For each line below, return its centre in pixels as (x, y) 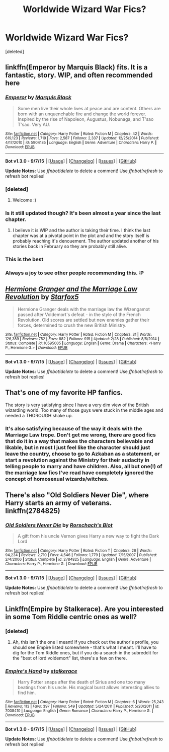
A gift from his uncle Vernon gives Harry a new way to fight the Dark (88, 536)
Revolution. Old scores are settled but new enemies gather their (83, 320)
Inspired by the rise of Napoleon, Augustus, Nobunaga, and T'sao (86, 119)
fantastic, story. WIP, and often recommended (79, 75)
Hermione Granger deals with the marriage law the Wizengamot (83, 309)
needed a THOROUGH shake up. (39, 415)
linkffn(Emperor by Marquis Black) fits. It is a (76, 67)
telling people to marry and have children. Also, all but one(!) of (84, 466)
